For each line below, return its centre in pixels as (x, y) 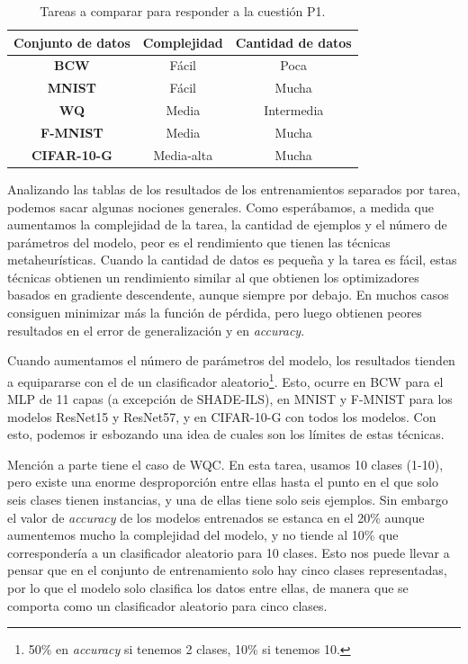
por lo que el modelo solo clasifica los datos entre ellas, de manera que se (208, 588)
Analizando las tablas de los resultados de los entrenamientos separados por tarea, (234, 188)
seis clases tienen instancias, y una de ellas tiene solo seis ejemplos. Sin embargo (228, 500)
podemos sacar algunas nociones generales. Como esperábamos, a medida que (220, 206)
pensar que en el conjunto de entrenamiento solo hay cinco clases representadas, (227, 570)
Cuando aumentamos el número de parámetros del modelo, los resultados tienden (231, 360)
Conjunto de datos (72, 42)
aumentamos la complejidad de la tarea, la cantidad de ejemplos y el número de (227, 224)
